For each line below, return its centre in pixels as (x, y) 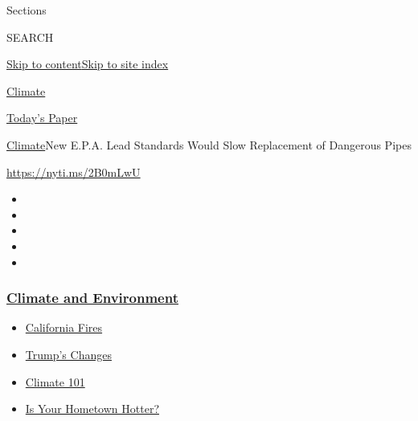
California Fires (64, 327)
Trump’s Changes (68, 354)
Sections (27, 10)
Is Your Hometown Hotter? (92, 409)
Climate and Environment (92, 298)
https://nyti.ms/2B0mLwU (74, 172)
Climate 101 (55, 381)
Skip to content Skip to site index (88, 64)
